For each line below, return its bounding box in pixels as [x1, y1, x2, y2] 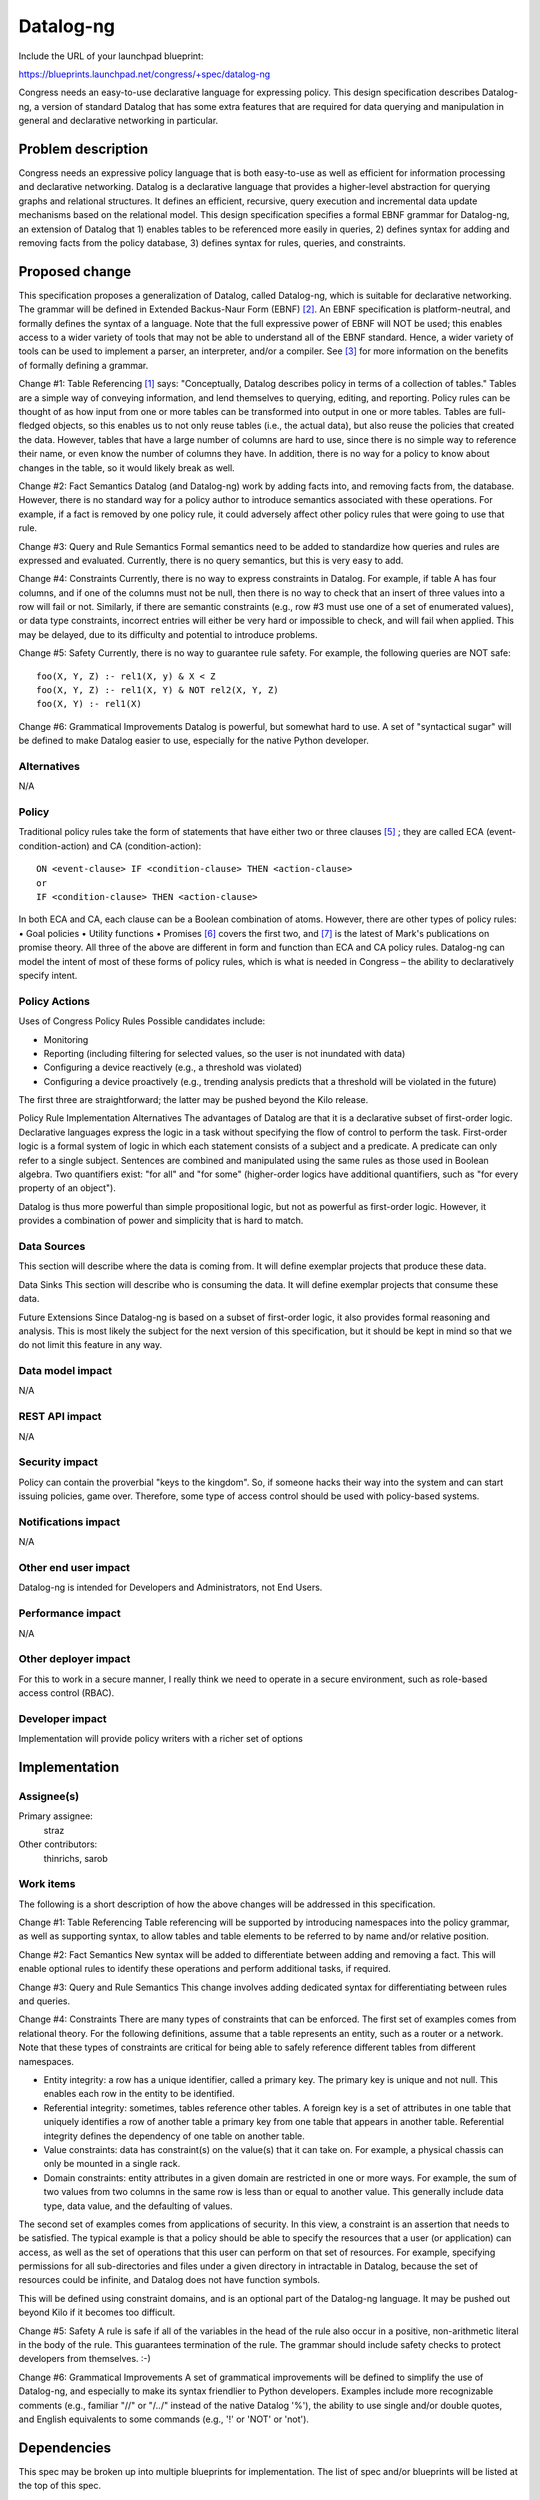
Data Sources [18, 1239, 86, 1253]
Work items [18, 1877, 76, 1891]
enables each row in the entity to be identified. [43, 2088, 235, 2100]
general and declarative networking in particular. [18, 115, 219, 127]
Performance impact [18, 1606, 121, 1620]
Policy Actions [18, 994, 90, 1008]
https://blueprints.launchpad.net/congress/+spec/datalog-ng [18, 68, 271, 80]
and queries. [18, 1995, 71, 2007]
